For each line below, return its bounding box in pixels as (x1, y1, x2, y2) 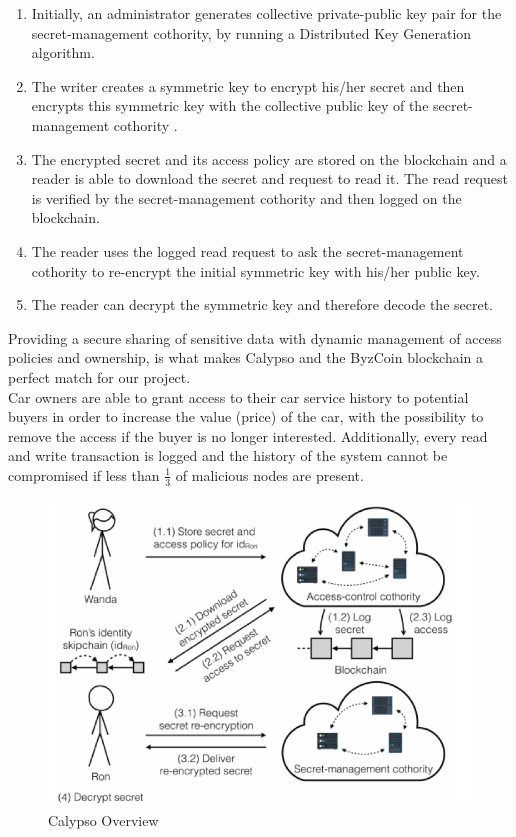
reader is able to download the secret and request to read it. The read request (31, 168, 508, 189)
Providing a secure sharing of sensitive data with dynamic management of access (8, 327, 502, 348)
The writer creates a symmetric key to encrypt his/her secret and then (31, 75, 465, 96)
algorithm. (31, 42, 95, 63)
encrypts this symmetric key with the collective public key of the (31, 95, 429, 116)
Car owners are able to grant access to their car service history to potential (8, 386, 469, 407)
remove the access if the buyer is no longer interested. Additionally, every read (8, 425, 488, 446)
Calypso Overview (48, 809, 159, 830)
